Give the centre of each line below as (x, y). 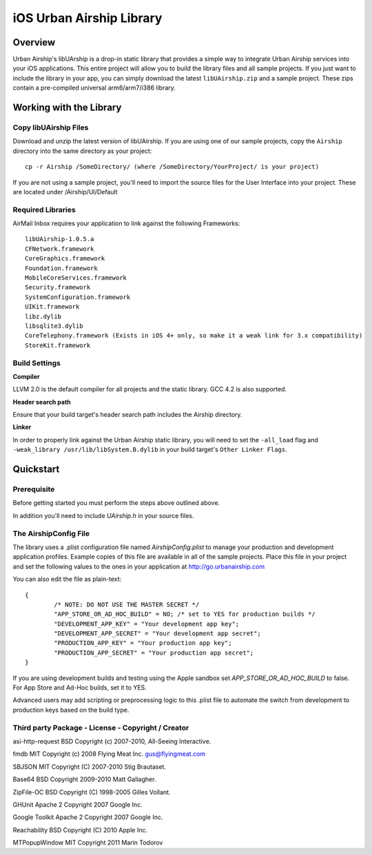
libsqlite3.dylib (54, 326)
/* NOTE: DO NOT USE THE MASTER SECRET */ (127, 604)
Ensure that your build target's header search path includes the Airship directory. (127, 415)
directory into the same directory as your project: (82, 151)
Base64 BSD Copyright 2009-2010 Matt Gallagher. (84, 779)
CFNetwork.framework (60, 249)
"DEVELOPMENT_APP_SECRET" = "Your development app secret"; (157, 633)
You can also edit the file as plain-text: (67, 579)
